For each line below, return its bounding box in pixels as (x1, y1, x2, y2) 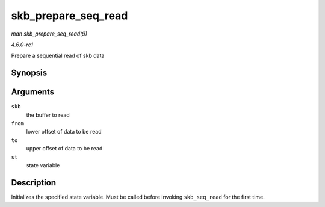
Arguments (11, 87, 55, 97)
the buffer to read (26, 111, 70, 119)
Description (11, 178, 57, 188)
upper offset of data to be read (26, 145, 103, 152)
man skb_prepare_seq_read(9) (11, 30, 87, 37)
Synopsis (11, 68, 48, 78)
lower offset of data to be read (26, 128, 102, 135)
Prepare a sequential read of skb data (11, 52, 105, 60)
